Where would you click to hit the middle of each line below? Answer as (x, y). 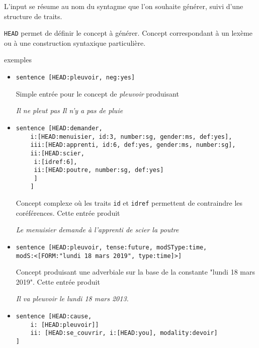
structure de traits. (33, 16)
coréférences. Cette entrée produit (68, 212)
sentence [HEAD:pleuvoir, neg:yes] (75, 78)
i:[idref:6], (56, 162)
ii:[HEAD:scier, (57, 153)
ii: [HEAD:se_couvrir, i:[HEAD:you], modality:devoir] (124, 333)
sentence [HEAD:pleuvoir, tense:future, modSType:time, (111, 247)
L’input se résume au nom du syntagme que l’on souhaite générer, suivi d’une (124, 6)
